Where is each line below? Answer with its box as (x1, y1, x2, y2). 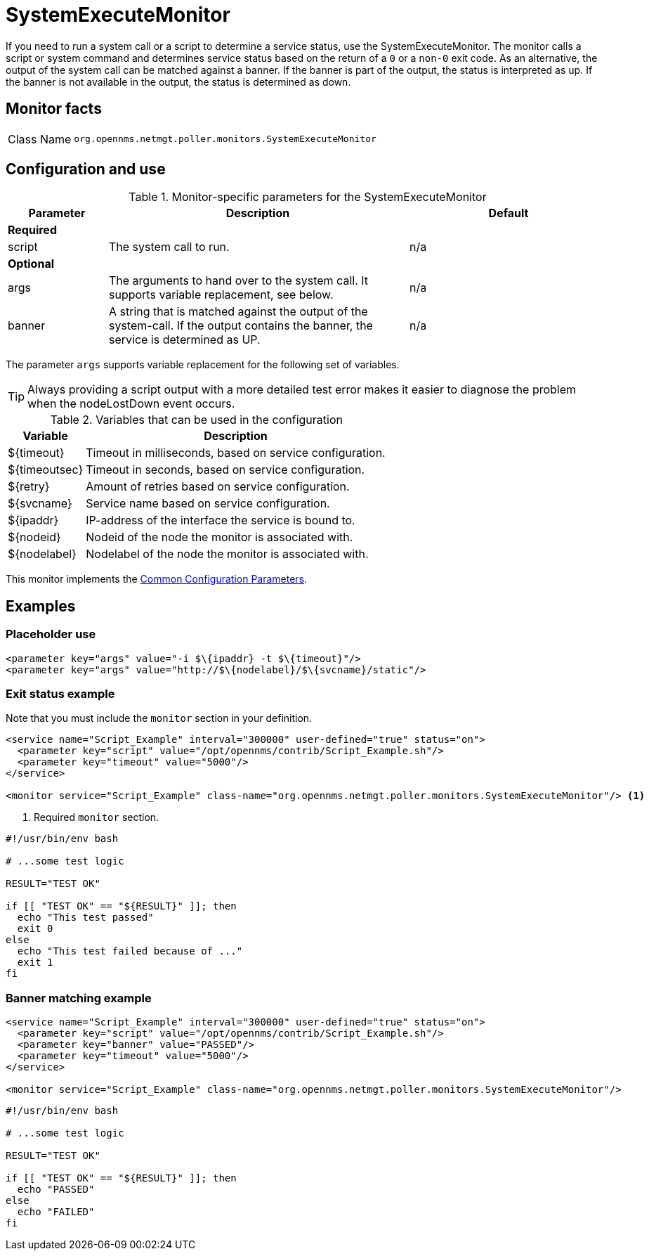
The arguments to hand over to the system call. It (108, 273, 369, 288)
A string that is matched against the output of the (108, 304, 368, 319)
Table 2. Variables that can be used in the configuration (50, 413, 343, 427)
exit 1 (17, 957, 53, 969)
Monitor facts (6, 100, 102, 118)
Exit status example (6, 687, 115, 701)
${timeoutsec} (8, 462, 84, 477)
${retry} (8, 479, 50, 494)
